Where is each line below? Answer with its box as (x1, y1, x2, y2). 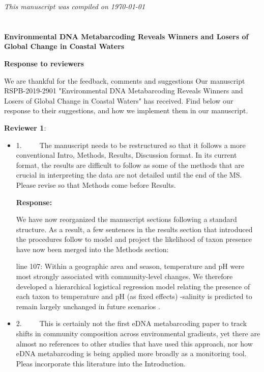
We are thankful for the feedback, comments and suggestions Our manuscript (4, 75, 245, 86)
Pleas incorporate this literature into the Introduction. (16, 358, 186, 368)
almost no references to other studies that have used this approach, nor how (16, 338, 253, 349)
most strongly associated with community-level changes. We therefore (16, 271, 233, 282)
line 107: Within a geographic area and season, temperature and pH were (16, 261, 245, 271)
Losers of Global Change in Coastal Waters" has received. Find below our (4, 95, 233, 106)
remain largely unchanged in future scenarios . (16, 301, 160, 311)
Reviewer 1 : (4, 122, 46, 133)
